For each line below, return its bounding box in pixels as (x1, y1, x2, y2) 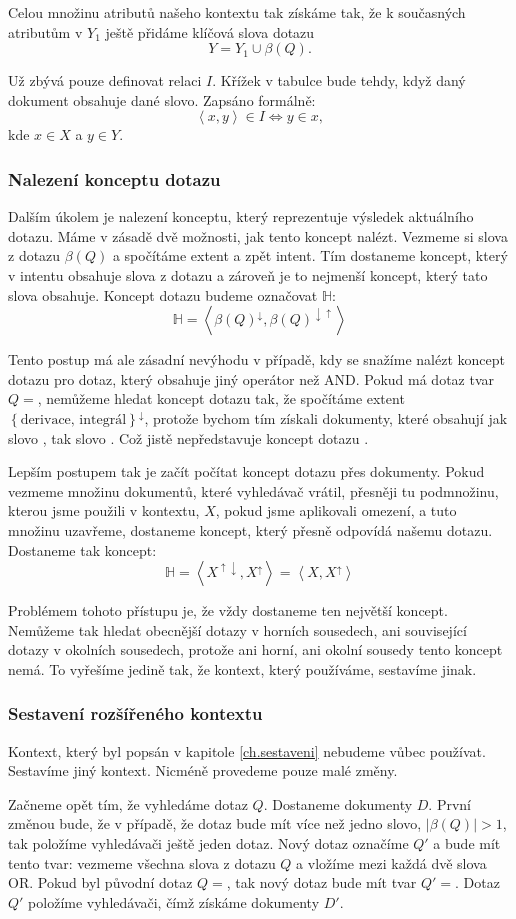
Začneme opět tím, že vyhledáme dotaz (8, 793, 248, 814)
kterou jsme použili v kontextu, (8, 500, 200, 521)
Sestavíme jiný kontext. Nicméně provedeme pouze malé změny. (8, 760, 398, 781)
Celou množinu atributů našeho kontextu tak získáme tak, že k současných (8, 2, 466, 22)
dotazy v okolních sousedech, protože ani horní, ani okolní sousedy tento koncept (8, 639, 503, 660)
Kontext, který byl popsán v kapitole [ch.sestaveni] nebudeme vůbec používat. (8, 740, 486, 761)
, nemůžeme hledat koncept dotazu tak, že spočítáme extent (37, 388, 405, 409)
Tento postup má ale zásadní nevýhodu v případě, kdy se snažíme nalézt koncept (8, 349, 505, 370)
